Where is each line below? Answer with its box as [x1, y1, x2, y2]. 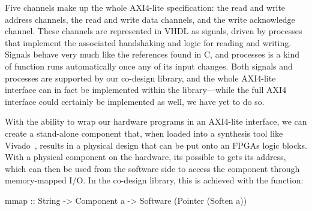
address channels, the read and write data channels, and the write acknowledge [5, 13, 295, 25]
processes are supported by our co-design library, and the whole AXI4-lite [5, 71, 276, 84]
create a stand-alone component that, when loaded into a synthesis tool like [5, 126, 283, 139]
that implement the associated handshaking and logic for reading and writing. [5, 36, 292, 49]
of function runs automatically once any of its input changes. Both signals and [5, 59, 293, 72]
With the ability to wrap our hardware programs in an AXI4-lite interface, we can [5, 115, 307, 128]
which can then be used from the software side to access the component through [5, 162, 300, 174]
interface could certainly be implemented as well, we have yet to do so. [5, 95, 265, 107]
